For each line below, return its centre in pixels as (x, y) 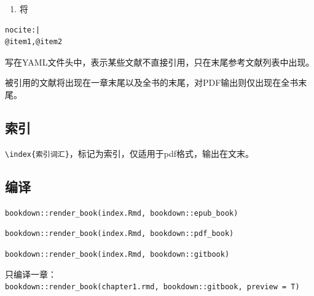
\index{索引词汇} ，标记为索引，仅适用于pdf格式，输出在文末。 (130, 153)
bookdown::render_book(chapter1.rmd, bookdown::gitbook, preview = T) (152, 287)
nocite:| (23, 30)
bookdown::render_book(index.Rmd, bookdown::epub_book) (122, 213)
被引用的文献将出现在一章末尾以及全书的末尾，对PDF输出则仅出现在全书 (152, 82)
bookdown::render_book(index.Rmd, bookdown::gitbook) (117, 254)
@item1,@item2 (34, 42)
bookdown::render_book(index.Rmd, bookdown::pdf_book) (120, 234)
